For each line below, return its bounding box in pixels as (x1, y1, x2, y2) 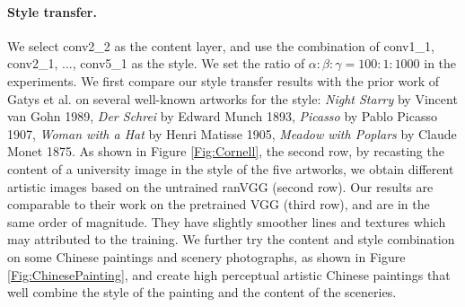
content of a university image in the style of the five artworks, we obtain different (7, 159, 454, 178)
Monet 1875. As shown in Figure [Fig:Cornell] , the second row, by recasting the (7, 142, 444, 161)
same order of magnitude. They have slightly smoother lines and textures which (7, 212, 446, 231)
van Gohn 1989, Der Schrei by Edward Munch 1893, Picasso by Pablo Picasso (7, 107, 438, 126)
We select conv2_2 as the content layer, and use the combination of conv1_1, (7, 36, 434, 55)
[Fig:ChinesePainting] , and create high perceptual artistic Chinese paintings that (7, 265, 451, 284)
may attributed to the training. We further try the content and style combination (7, 230, 455, 249)
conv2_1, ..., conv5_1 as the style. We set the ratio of (7, 54, 305, 73)
